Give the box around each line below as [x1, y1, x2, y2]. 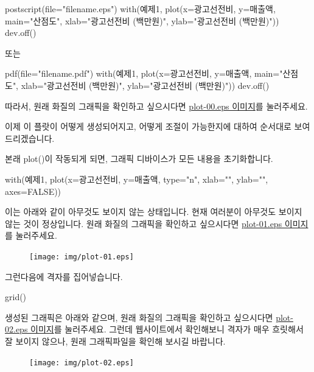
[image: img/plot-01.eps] [29, 252, 134, 261]
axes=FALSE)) [5, 184, 61, 197]
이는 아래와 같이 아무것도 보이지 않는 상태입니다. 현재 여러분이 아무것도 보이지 [5, 205, 302, 218]
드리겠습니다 [5, 132, 52, 144]
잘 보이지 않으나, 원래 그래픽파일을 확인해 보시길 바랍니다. [5, 334, 226, 347]
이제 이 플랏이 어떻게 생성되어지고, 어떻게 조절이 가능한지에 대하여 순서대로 [5, 120, 291, 133]
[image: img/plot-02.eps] [29, 358, 134, 367]
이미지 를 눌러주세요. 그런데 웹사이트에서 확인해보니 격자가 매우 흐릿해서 [30, 323, 304, 335]
